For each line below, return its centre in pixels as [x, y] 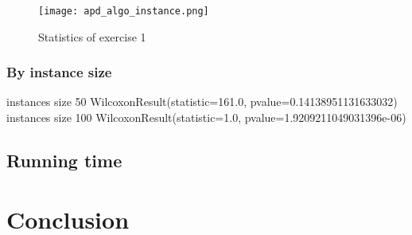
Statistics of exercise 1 [92, 36]
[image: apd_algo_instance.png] [124, 11]
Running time [64, 161]
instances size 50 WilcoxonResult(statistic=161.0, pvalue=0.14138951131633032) [202, 102]
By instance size [59, 72]
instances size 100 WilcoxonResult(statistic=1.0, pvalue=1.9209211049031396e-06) [206, 117]
